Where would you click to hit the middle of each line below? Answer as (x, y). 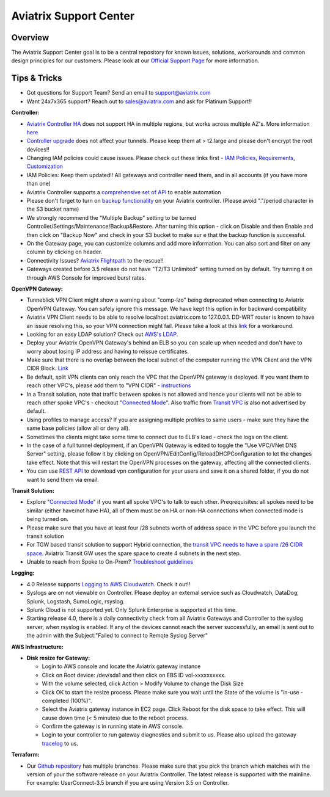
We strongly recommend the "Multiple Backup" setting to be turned (112, 217)
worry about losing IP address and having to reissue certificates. (108, 351)
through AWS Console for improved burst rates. (86, 277)
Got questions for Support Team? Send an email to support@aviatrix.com (119, 93)
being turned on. (47, 519)
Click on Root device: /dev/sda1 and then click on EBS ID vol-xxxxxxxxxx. (134, 675)
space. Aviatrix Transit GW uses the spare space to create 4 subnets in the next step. (134, 553)
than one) (39, 184)
